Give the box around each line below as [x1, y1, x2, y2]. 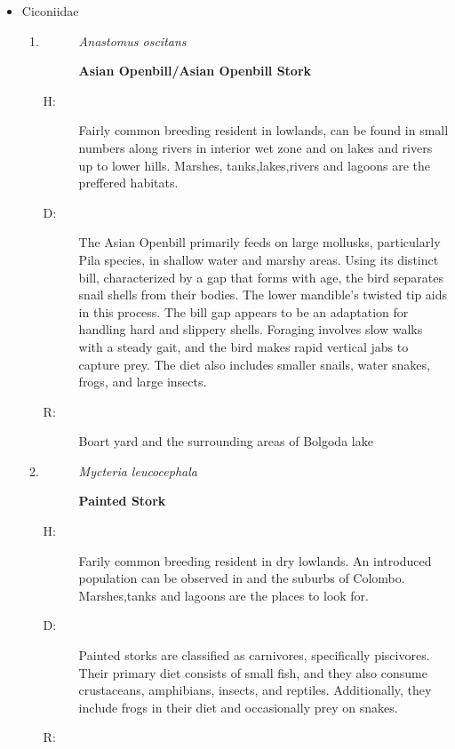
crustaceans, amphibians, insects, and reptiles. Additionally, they [78, 681, 432, 699]
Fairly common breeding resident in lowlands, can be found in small [78, 121, 449, 139]
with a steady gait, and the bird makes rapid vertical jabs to [78, 337, 409, 355]
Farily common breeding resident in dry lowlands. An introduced [78, 551, 432, 570]
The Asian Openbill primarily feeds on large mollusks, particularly [78, 233, 441, 251]
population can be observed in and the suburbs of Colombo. [78, 569, 405, 587]
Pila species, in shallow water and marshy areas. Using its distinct [78, 250, 439, 268]
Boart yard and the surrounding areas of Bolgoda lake [78, 432, 373, 450]
